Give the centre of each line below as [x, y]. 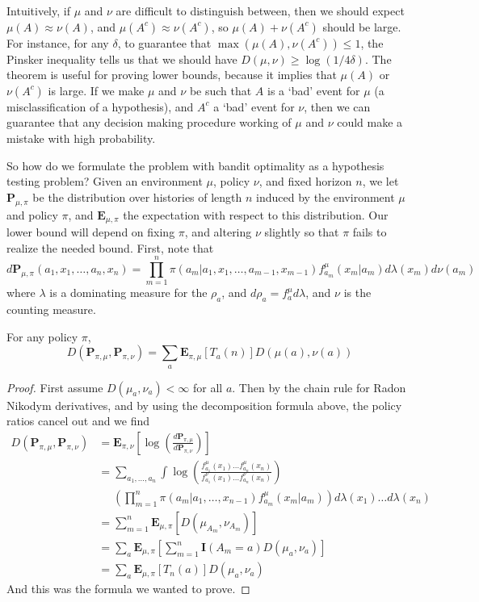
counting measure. [51, 309]
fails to [370, 232]
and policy [32, 214]
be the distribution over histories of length [137, 196]
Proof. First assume [55, 387]
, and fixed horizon [305, 181]
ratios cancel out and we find [78, 421]
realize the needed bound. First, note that [110, 247]
